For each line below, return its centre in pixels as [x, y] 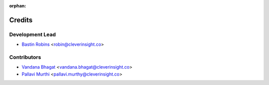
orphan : [18, 6]
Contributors [25, 57]
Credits [21, 20]
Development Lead [32, 34]
